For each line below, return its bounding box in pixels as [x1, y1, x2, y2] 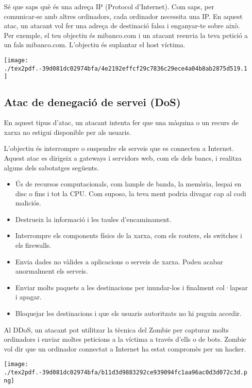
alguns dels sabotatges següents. [4, 162, 99, 172]
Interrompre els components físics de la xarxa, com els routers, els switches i [15, 230, 242, 240]
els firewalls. [15, 240, 51, 250]
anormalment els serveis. [15, 266, 88, 276]
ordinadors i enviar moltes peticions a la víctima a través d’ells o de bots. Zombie [4, 334, 246, 344]
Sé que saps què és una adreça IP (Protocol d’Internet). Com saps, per [4, 1, 214, 11]
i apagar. [15, 292, 42, 302]
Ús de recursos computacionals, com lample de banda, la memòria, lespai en [15, 179, 241, 189]
